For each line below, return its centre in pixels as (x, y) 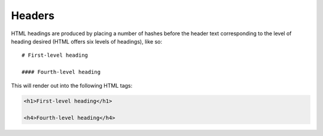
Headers (33, 16)
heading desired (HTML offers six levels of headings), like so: (87, 41)
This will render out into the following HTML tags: (72, 85)
